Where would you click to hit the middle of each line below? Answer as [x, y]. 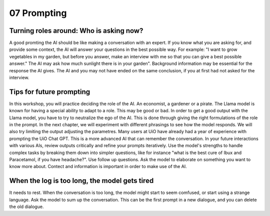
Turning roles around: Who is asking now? [76, 31]
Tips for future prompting [49, 92]
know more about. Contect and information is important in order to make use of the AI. [98, 167]
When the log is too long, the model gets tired [81, 181]
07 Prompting [38, 13]
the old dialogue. [26, 207]
